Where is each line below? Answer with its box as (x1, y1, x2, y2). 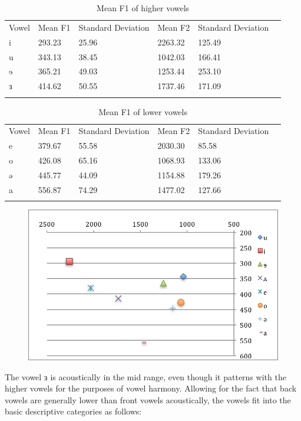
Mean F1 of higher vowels (97, 2, 190, 14)
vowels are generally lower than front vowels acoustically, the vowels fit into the (5, 393, 291, 406)
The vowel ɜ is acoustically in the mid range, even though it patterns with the (5, 370, 286, 383)
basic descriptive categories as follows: (5, 405, 142, 417)
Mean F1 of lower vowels (98, 105, 187, 118)
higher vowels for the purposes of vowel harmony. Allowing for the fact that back (5, 382, 297, 394)
